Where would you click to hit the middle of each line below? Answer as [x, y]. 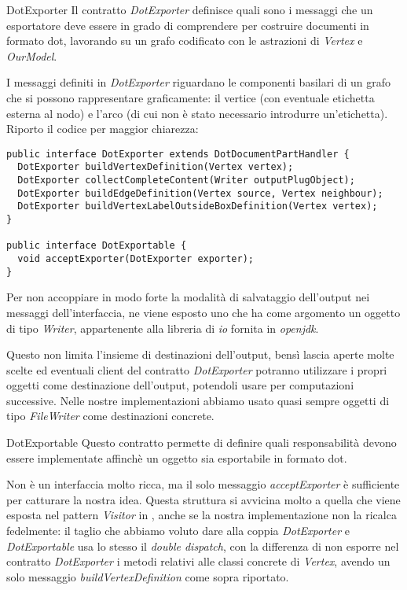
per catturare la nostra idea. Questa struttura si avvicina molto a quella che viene [203, 499]
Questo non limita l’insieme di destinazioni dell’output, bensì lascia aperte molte [200, 354]
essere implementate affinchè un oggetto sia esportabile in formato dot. [177, 457]
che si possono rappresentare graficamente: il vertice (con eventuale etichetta [191, 97]
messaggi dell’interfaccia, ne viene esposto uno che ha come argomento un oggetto [203, 312]
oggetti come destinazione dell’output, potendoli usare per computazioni [180, 385]
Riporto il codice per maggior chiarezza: [103, 129]
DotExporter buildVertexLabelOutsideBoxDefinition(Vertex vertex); [198, 206]
